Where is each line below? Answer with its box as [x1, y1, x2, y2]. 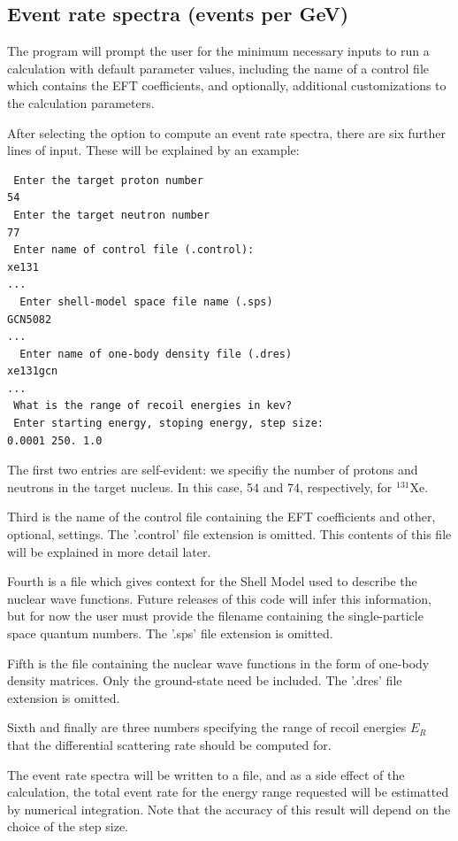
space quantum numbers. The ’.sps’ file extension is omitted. [7, 624, 333, 643]
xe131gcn [7, 365, 58, 378]
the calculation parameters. [7, 93, 155, 112]
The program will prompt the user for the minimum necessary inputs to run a [7, 42, 430, 60]
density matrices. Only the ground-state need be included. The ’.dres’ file [7, 671, 402, 690]
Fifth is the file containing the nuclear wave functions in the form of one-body [7, 653, 430, 672]
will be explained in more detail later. [7, 542, 211, 560]
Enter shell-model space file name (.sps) [19, 295, 273, 308]
